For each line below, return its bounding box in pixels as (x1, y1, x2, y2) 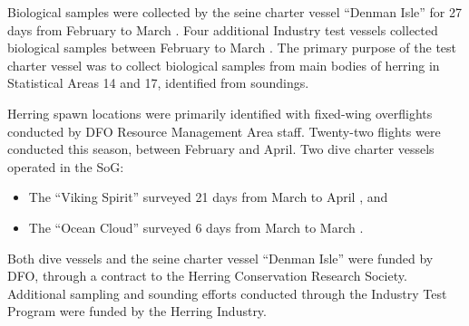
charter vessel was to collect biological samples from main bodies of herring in (7, 55, 440, 74)
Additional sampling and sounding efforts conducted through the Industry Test (7, 283, 447, 302)
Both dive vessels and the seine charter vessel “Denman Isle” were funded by (7, 248, 434, 267)
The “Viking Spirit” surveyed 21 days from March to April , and (28, 187, 388, 206)
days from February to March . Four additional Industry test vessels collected (7, 20, 438, 39)
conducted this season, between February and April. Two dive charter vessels (7, 139, 435, 158)
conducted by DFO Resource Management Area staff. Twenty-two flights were (7, 121, 441, 140)
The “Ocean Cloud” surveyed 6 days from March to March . (28, 217, 364, 236)
